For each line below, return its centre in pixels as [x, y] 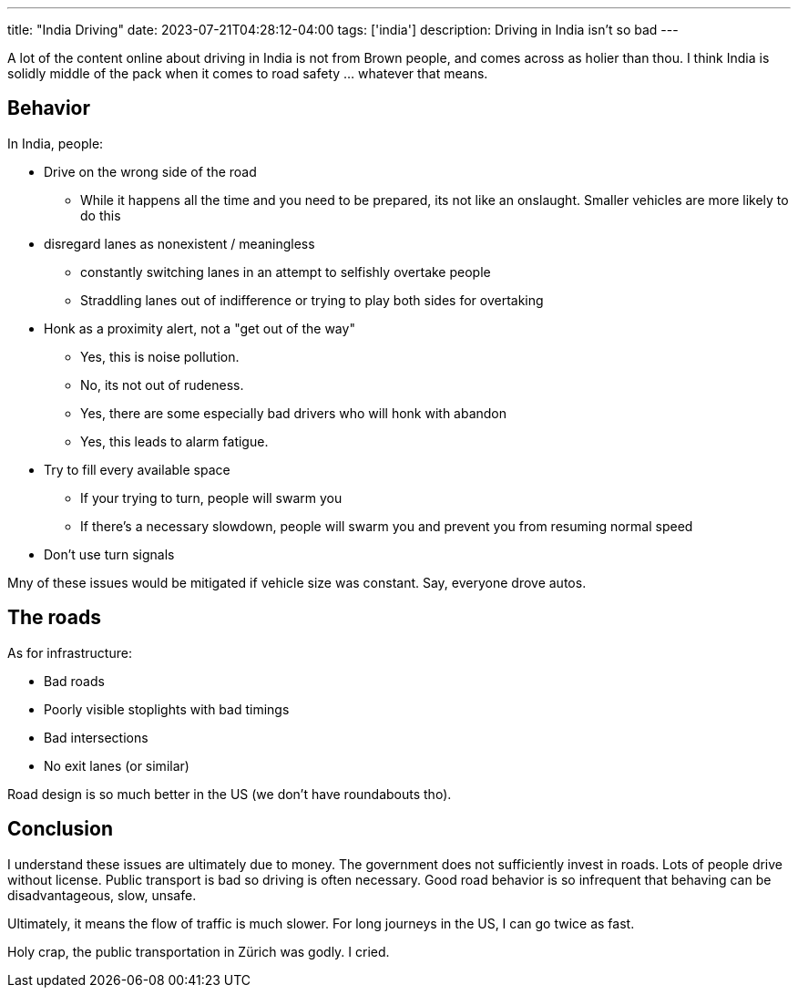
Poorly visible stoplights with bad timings [167, 709]
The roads [54, 618]
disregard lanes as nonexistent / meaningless [179, 243]
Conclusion [61, 829]
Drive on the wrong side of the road [150, 171]
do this [101, 215]
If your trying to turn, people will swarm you [211, 497]
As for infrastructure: [70, 652]
